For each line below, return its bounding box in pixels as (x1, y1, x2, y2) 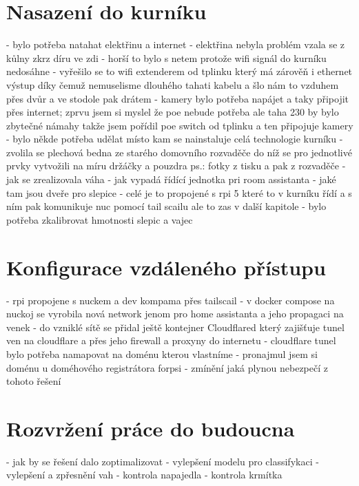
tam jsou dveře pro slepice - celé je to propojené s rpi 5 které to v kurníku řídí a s (6, 185, 352, 200)
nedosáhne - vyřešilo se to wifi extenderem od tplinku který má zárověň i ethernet (6, 64, 353, 78)
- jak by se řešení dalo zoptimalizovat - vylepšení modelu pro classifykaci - (6, 454, 319, 468)
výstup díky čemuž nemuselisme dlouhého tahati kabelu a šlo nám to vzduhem (6, 77, 339, 92)
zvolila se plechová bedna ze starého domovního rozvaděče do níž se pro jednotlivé (6, 145, 352, 159)
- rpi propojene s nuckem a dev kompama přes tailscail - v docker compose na (6, 293, 335, 307)
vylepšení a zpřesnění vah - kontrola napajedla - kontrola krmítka (6, 467, 283, 482)
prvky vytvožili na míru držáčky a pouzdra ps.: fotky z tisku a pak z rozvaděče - (6, 158, 346, 173)
